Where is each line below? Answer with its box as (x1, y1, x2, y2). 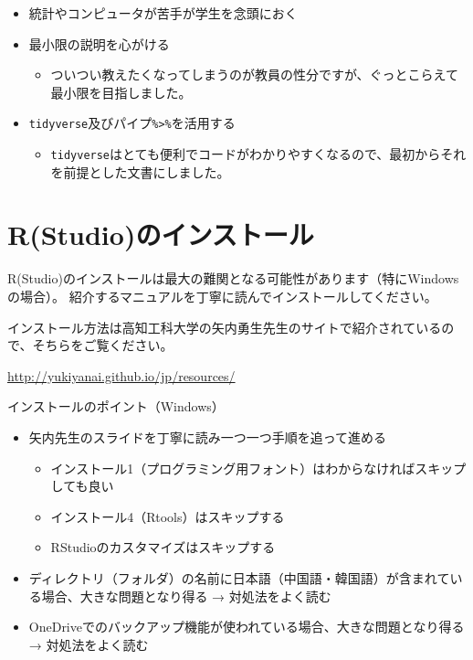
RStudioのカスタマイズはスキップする (50, 538, 276, 557)
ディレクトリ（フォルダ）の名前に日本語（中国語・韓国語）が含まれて (28, 568, 450, 587)
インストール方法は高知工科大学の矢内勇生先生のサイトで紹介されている (7, 317, 442, 336)
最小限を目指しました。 (50, 82, 192, 101)
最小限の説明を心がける (28, 34, 170, 53)
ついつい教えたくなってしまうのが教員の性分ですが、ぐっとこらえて (50, 65, 458, 84)
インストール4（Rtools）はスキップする (50, 506, 285, 526)
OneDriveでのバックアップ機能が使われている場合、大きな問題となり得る (28, 617, 465, 636)
